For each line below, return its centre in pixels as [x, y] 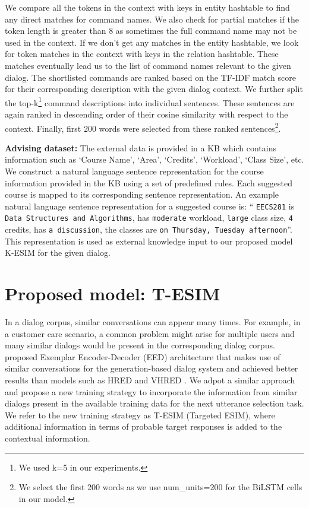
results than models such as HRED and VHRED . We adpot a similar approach [150, 380]
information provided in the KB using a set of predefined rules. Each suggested [149, 182]
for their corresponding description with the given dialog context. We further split [154, 89]
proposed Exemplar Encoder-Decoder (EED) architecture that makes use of [143, 356]
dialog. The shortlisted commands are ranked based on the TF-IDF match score [150, 77]
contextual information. [48, 438]
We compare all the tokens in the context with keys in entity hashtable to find [147, 7]
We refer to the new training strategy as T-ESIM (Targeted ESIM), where [140, 415]
